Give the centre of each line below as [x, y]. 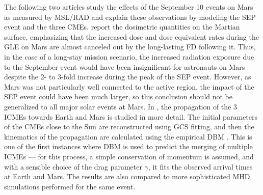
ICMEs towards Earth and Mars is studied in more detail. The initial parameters [131, 116]
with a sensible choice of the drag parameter [73, 166]
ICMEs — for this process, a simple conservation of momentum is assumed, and [129, 156]
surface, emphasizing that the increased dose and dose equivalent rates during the [131, 36]
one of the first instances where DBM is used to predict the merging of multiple [128, 146]
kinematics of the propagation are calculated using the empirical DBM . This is [128, 136]
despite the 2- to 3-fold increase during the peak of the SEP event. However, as [128, 77]
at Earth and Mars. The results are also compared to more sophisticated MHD [127, 176]
